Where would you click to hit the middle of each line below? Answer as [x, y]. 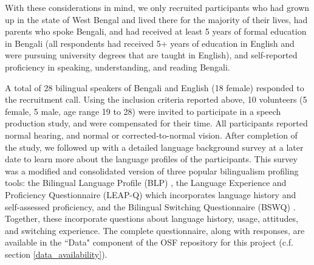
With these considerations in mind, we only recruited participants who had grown [157, 7]
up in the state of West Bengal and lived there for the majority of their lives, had [156, 19]
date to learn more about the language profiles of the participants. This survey [151, 159]
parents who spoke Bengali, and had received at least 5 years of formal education [156, 31]
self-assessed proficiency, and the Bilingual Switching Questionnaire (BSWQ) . [150, 206]
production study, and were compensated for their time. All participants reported [156, 123]
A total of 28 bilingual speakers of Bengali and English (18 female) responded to [155, 87]
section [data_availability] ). [56, 254]
